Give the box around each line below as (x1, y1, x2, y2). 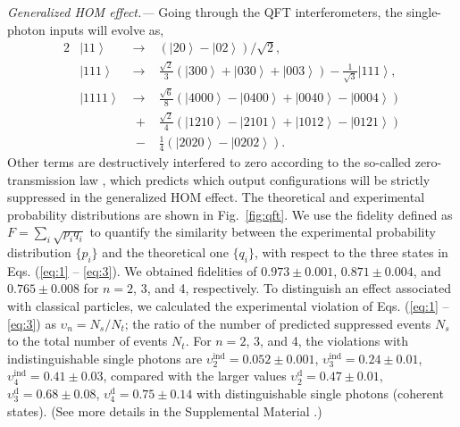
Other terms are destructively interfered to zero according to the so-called (7, 152, 412, 171)
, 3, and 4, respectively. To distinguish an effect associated (133, 279, 451, 297)
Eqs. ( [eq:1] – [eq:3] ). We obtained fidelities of (7, 261, 257, 280)
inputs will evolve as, (49, 20, 164, 38)
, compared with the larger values (103, 366, 287, 385)
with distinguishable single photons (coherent (197, 384, 444, 403)
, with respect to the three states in (254, 243, 448, 262)
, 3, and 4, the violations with (246, 331, 409, 350)
